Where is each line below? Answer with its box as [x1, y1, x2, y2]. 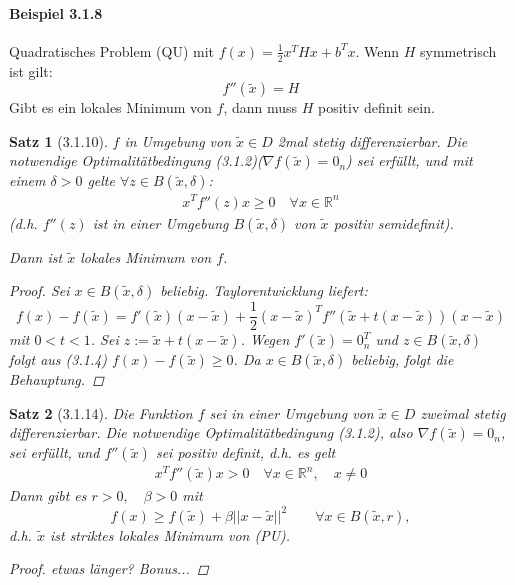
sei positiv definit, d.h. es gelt [155, 442, 336, 463]
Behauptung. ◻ [9, 369, 104, 390]
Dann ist [9, 246, 63, 267]
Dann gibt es [9, 485, 87, 506]
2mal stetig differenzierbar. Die [277, 130, 468, 151]
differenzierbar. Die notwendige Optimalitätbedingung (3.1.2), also [9, 422, 413, 443]
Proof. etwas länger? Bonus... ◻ [9, 558, 209, 579]
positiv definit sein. [318, 97, 435, 118]
